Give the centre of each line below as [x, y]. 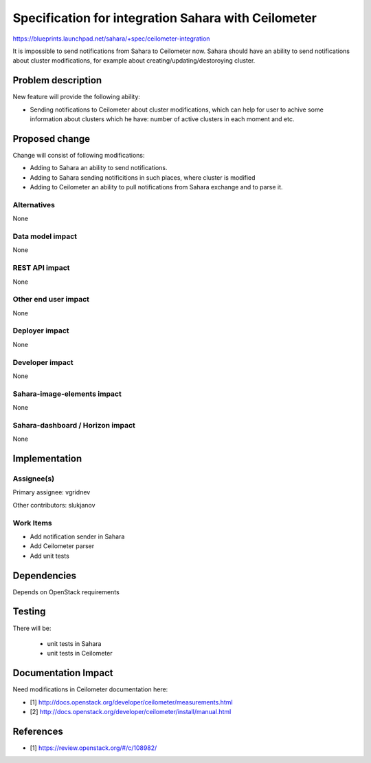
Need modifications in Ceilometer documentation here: [90, 689]
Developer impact [43, 362]
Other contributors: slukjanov [54, 505]
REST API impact [41, 268]
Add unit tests [50, 556]
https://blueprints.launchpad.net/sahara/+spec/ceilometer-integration [111, 39]
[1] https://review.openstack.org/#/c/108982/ [93, 748]
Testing [29, 612]
